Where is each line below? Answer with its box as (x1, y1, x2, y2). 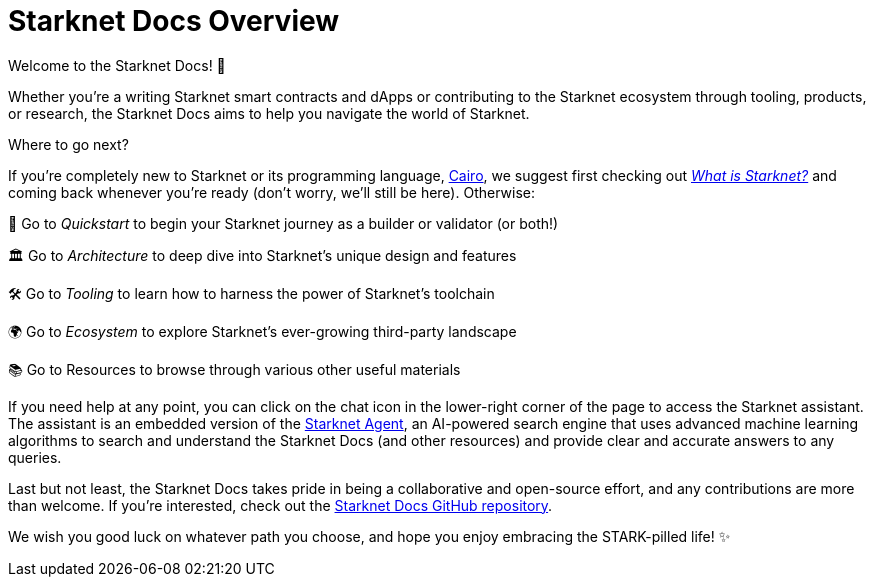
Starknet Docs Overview (8, 4, 340, 38)
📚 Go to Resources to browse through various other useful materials (8, 360, 461, 378)
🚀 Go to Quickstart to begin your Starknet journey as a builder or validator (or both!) (8, 214, 559, 232)
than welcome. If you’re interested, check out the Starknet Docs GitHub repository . (8, 496, 553, 514)
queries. (8, 448, 62, 466)
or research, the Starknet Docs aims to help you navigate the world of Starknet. (8, 104, 530, 122)
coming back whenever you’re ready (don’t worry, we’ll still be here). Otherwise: (8, 183, 535, 201)
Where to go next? (8, 135, 129, 153)
